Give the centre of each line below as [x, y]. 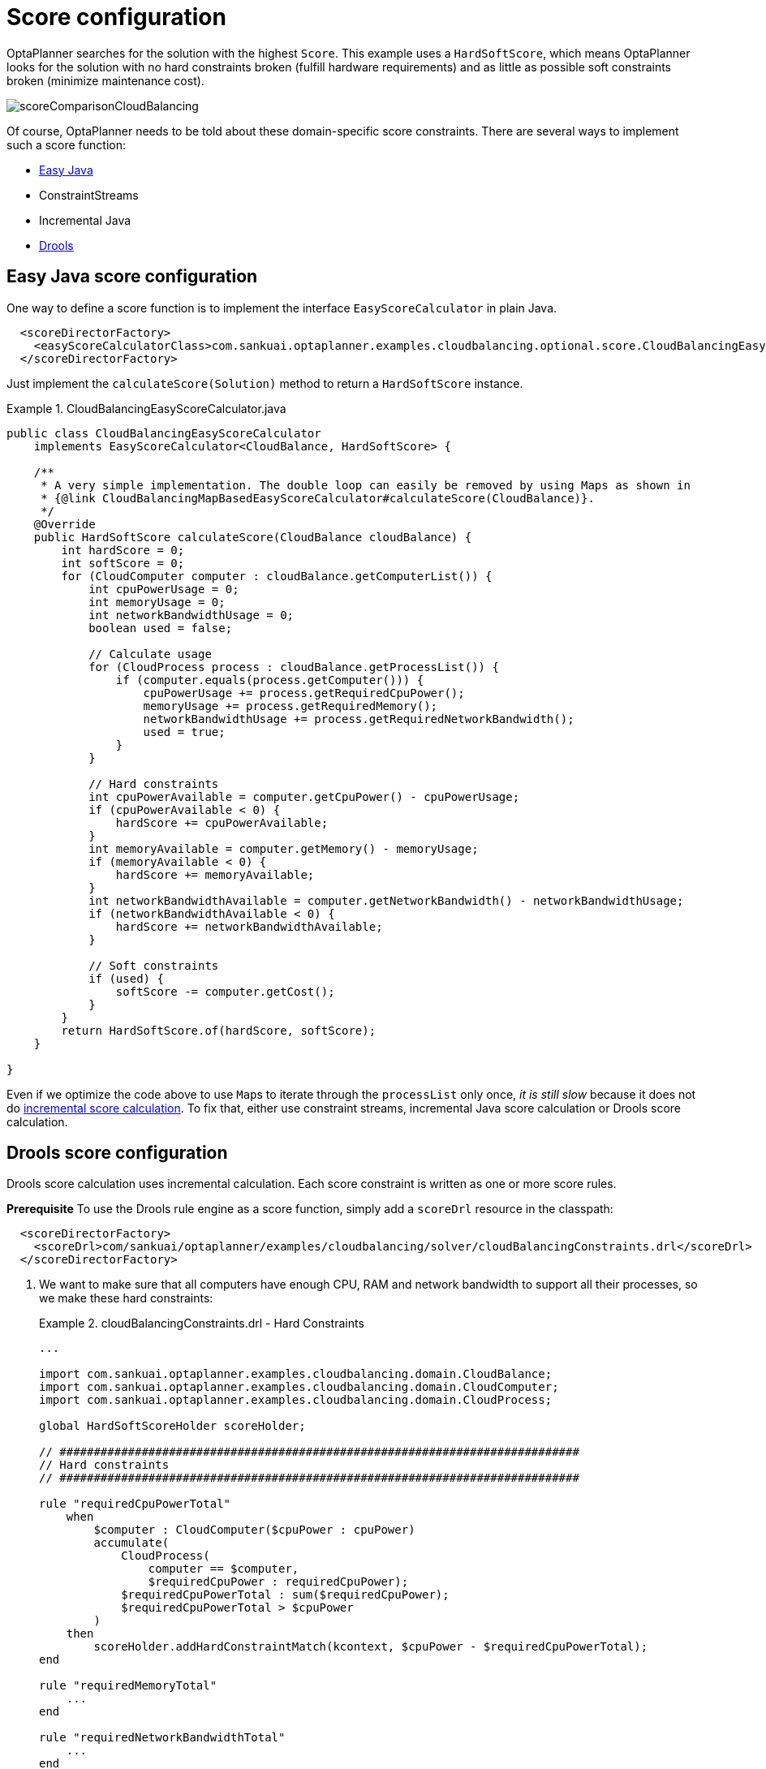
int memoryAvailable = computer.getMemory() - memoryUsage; [284, 848]
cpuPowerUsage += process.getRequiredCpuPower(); [304, 693]
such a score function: [66, 144]
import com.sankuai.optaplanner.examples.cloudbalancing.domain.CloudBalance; [296, 1374]
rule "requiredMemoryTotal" [128, 1686]
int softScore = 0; [123, 563]
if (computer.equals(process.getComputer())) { [270, 680]
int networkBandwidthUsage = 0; [191, 615]
